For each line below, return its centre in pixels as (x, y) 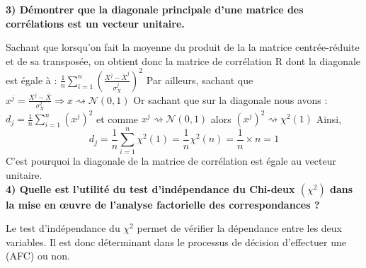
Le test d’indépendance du (63, 228)
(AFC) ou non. (38, 256)
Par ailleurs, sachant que (200, 80)
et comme (118, 118)
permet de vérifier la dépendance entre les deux (240, 228)
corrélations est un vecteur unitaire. (95, 23)
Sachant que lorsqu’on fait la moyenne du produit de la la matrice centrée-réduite (183, 47)
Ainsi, (329, 118)
